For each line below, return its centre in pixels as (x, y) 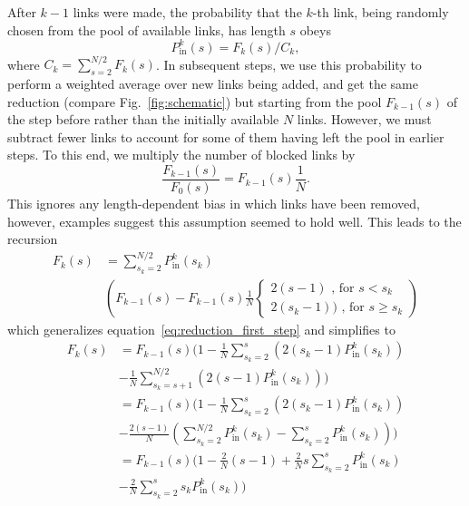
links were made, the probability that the (187, 12)
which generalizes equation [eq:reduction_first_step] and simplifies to (201, 329)
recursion (33, 239)
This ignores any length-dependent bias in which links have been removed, (214, 204)
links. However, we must (364, 119)
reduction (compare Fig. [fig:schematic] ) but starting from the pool (195, 101)
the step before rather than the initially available (143, 119)
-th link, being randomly (381, 12)
